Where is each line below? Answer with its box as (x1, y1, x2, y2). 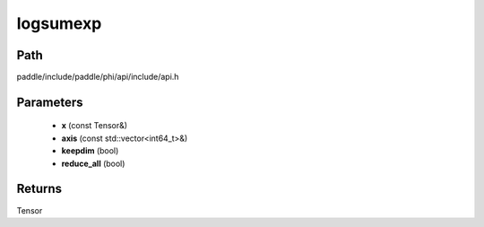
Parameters (16, 94, 83, 109)
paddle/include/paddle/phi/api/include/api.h (16, 72, 179, 83)
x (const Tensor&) (61, 120, 128, 131)
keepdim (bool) (61, 145, 119, 156)
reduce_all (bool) (61, 158, 125, 169)
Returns (16, 181, 63, 196)
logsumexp (16, 13, 102, 33)
